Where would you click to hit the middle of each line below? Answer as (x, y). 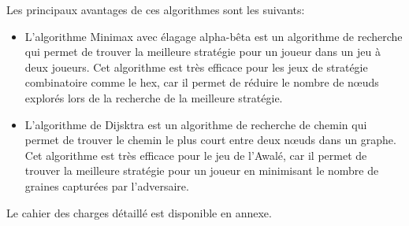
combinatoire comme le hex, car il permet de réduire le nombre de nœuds (202, 82)
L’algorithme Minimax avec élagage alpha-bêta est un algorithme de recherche (214, 36)
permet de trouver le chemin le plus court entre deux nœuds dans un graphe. (210, 140)
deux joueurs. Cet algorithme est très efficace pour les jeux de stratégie (196, 67)
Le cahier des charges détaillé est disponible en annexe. (139, 212)
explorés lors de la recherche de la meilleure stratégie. (154, 97)
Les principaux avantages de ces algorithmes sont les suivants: (156, 9)
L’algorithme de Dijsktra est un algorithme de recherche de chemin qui (196, 124)
